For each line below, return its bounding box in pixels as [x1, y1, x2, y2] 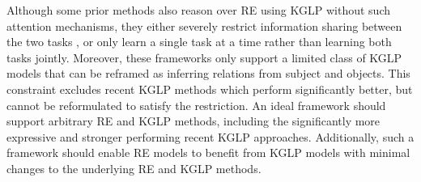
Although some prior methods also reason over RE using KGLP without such [6, 2, 390, 18]
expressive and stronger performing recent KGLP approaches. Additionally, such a [6, 128, 415, 145]
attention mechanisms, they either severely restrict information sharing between [6, 17, 402, 34]
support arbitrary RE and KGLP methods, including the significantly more [6, 112, 381, 129]
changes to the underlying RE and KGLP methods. [6, 159, 262, 176]
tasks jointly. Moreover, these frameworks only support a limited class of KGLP [6, 49, 402, 66]
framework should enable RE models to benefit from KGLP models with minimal [6, 144, 410, 161]
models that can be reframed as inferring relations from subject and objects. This [6, 65, 410, 82]
